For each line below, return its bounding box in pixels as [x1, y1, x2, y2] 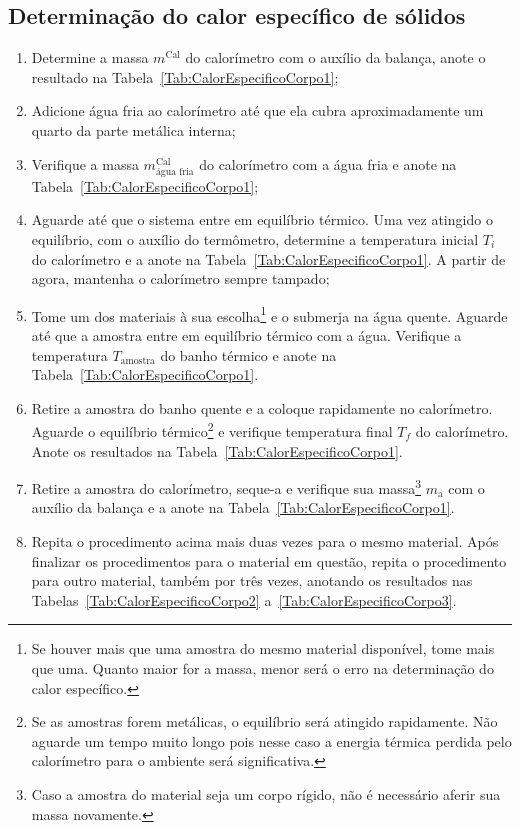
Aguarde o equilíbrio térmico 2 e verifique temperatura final [31, 418, 393, 441]
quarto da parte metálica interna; [31, 119, 236, 140]
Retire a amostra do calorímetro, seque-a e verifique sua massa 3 [31, 475, 422, 498]
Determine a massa [31, 47, 149, 68]
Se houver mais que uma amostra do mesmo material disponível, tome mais [31, 638, 495, 659]
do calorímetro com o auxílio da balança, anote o [185, 47, 486, 68]
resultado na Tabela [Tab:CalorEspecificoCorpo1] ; [31, 66, 339, 87]
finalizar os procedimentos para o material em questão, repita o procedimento [31, 550, 507, 571]
